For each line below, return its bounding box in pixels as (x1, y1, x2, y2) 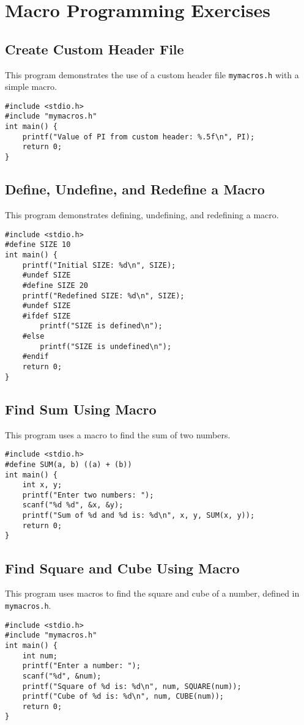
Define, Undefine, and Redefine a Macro (5, 180, 265, 199)
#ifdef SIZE (22, 311, 71, 320)
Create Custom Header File (5, 39, 184, 58)
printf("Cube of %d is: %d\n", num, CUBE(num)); (22, 692, 224, 701)
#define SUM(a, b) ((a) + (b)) (5, 460, 132, 469)
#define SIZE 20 (22, 281, 89, 290)
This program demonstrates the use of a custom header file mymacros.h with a (5, 68, 299, 81)
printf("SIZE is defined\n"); (40, 322, 163, 331)
